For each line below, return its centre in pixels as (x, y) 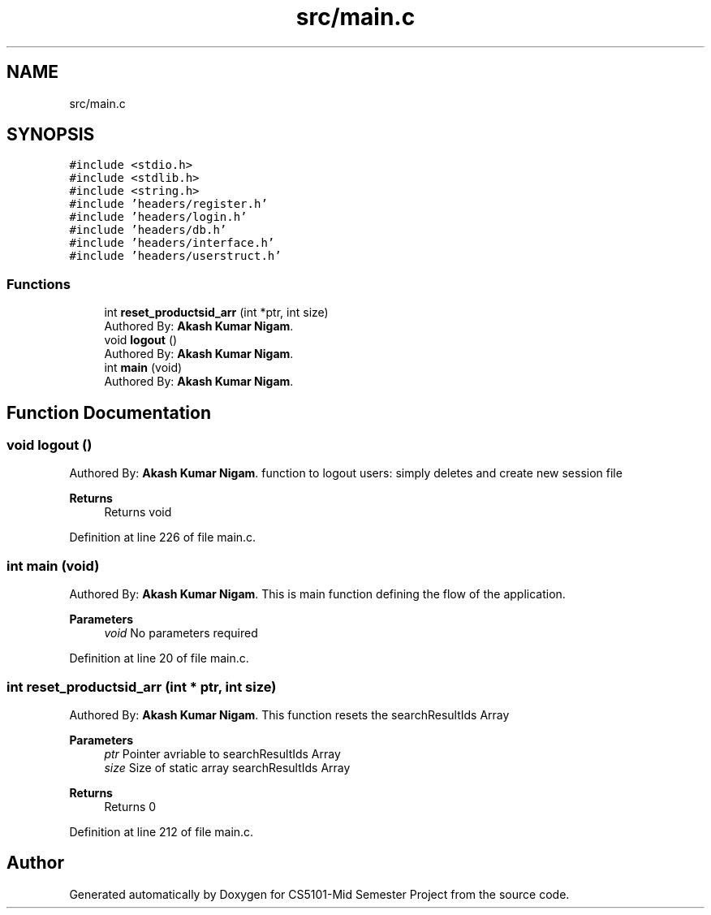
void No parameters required (181, 633)
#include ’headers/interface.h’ (172, 243)
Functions (39, 284)
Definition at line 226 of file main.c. (163, 537)
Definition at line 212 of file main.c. (162, 831)
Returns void (138, 512)
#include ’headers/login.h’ (158, 217)
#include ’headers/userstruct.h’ (175, 256)
